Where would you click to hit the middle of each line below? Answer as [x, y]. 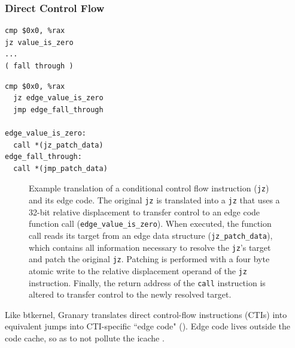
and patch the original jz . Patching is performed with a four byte [149, 259]
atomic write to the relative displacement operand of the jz [138, 270]
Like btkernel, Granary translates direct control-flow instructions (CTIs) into [146, 314]
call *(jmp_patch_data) [60, 168]
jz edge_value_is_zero [58, 98]
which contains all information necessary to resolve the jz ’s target [150, 247]
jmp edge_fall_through [58, 109]
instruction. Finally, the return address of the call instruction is [147, 282]
